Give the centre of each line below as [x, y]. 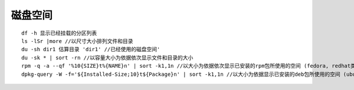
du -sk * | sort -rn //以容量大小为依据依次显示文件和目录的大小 [107, 58]
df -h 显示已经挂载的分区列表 [59, 33]
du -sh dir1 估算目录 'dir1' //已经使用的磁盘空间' [91, 49]
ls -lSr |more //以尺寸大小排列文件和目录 [77, 41]
